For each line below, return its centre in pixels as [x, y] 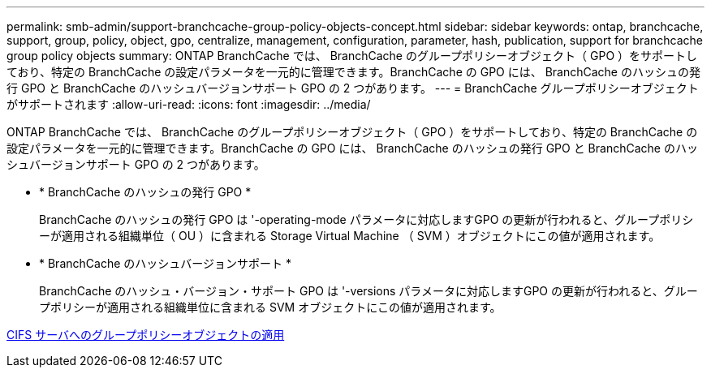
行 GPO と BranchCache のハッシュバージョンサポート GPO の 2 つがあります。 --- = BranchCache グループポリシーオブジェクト [353, 88]
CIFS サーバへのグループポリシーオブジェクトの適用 [146, 335]
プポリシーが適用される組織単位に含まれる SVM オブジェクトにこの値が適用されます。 [270, 307]
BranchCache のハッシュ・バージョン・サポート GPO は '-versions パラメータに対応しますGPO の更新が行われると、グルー [368, 291]
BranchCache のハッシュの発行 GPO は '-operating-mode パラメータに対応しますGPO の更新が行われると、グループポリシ [366, 219]
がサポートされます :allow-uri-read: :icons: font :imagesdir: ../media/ [189, 104]
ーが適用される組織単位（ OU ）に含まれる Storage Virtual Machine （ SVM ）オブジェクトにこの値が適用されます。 [350, 236]
